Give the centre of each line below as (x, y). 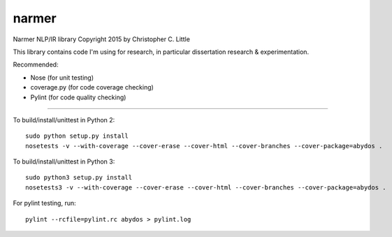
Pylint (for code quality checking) (78, 97)
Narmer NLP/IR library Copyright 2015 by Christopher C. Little (101, 39)
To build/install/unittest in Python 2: (64, 120)
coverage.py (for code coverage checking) (92, 87)
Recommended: (36, 65)
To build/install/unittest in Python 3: (64, 161)
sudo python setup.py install (77, 136)
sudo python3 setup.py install (79, 178)
